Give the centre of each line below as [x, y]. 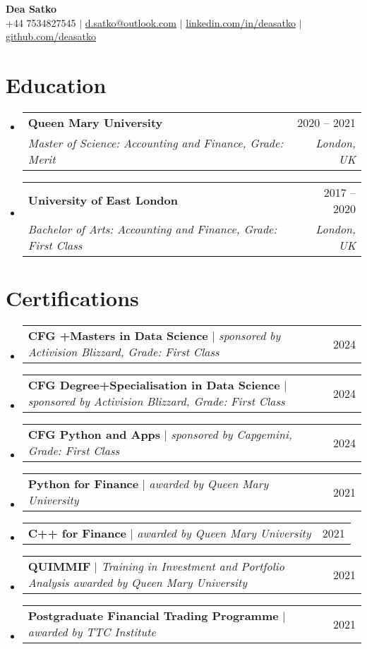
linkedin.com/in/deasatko [241, 22]
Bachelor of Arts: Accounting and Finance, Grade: [152, 229]
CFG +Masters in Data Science [118, 336]
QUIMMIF [59, 566]
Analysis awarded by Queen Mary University [138, 583]
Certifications [72, 298]
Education [56, 84]
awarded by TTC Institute [92, 632]
